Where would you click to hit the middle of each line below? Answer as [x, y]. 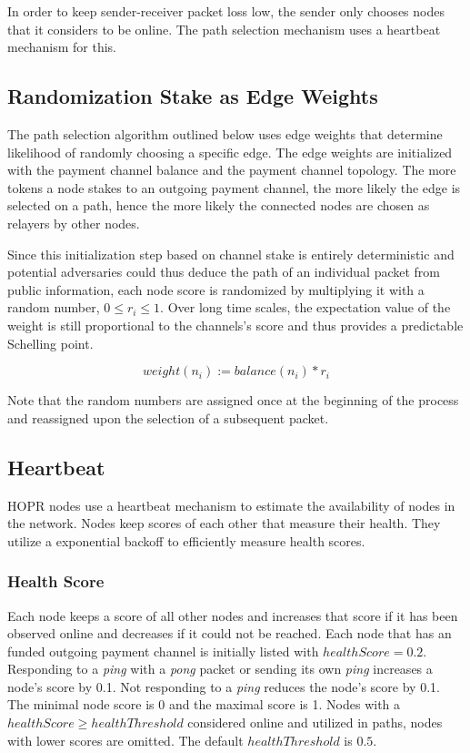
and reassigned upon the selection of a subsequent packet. [168, 417]
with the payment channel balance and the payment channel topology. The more [232, 170]
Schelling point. [50, 343]
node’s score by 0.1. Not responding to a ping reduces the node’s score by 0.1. [224, 686]
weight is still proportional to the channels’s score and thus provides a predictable [235, 325]
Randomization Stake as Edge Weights [193, 96]
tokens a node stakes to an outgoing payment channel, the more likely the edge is [234, 187]
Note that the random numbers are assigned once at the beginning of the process [233, 400]
